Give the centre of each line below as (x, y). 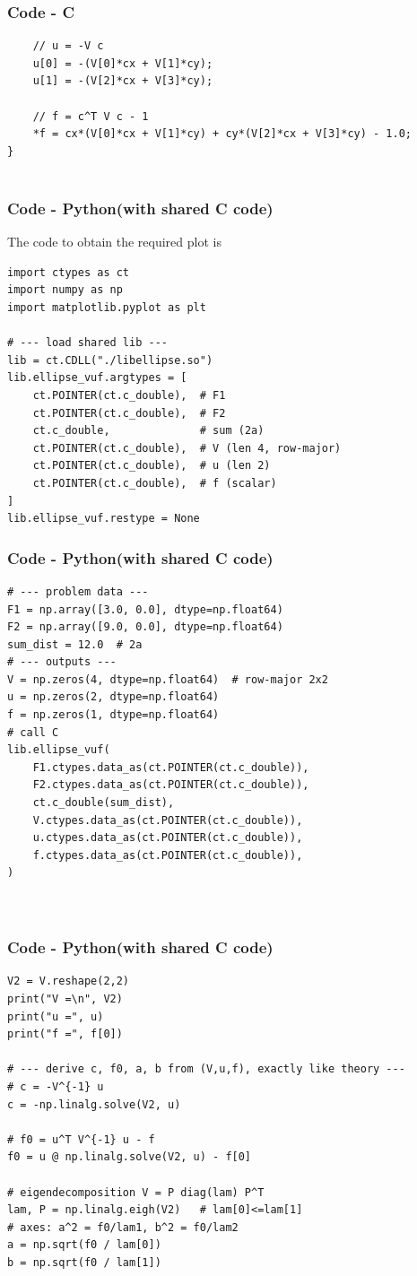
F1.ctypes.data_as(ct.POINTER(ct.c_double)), (171, 767)
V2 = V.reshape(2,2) (69, 981)
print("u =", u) (56, 1016)
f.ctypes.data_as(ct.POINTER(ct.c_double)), (168, 855)
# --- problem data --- (78, 591)
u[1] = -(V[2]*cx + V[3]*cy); (123, 81)
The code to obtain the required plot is (114, 242)
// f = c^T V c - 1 (91, 116)
